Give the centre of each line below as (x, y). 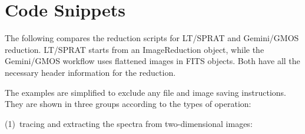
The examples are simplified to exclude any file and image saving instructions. (146, 92)
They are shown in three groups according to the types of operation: (128, 104)
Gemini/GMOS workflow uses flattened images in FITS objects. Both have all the (152, 61)
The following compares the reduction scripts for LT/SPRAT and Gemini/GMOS (152, 38)
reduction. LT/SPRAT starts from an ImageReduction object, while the (135, 49)
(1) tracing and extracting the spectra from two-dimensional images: (129, 123)
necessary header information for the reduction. (90, 72)
